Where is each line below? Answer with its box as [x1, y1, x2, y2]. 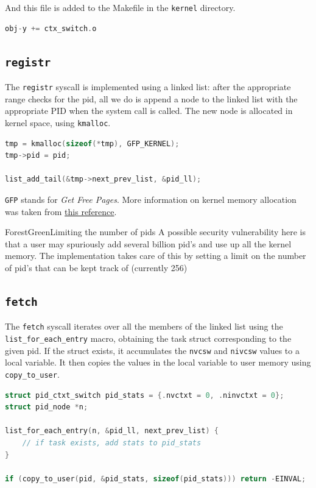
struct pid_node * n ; [5, 403, 88, 412]
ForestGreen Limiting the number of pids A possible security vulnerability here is [5, 225, 306, 238]
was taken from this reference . [5, 205, 117, 217]
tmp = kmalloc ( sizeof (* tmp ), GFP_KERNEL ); [5, 139, 180, 148]
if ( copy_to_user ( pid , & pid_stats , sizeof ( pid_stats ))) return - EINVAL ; [5, 474, 306, 483]
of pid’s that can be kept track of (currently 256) [5, 261, 188, 274]
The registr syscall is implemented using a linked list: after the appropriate [5, 80, 291, 93]
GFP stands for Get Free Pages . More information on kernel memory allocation [5, 193, 297, 205]
